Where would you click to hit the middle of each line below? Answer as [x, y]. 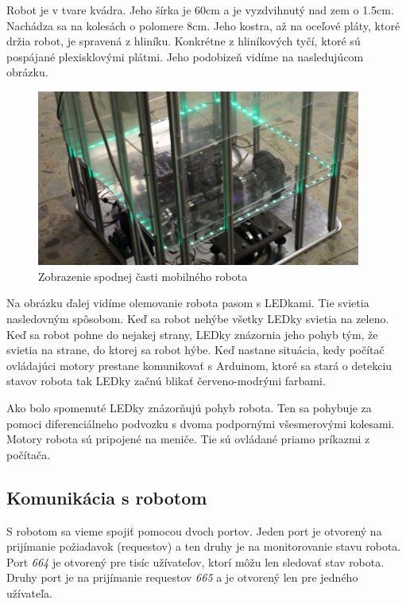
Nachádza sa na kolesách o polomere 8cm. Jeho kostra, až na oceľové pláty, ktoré [203, 25]
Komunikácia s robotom [107, 497]
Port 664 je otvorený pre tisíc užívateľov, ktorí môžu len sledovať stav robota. [195, 561]
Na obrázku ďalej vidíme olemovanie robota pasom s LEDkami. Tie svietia [188, 303]
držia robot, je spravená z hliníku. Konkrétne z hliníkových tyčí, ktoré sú [184, 41]
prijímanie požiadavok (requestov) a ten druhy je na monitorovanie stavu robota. [204, 546]
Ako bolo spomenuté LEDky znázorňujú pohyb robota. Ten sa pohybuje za [189, 408]
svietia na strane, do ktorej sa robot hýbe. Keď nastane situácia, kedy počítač [195, 350]
